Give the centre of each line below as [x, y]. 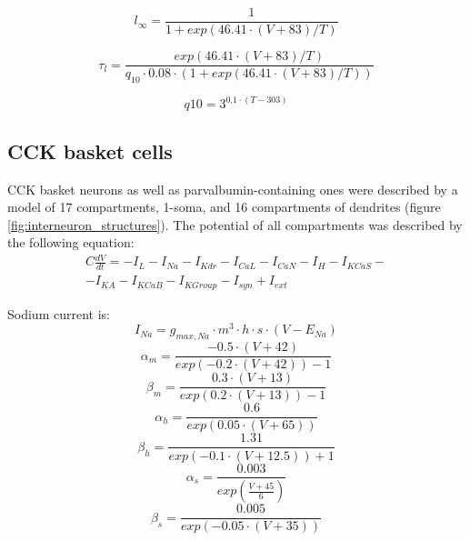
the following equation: [71, 242]
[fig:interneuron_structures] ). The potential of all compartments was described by [235, 224]
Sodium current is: [59, 313]
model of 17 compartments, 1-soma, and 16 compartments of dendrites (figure [224, 207]
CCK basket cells [90, 150]
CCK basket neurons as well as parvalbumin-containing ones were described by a [233, 189]
